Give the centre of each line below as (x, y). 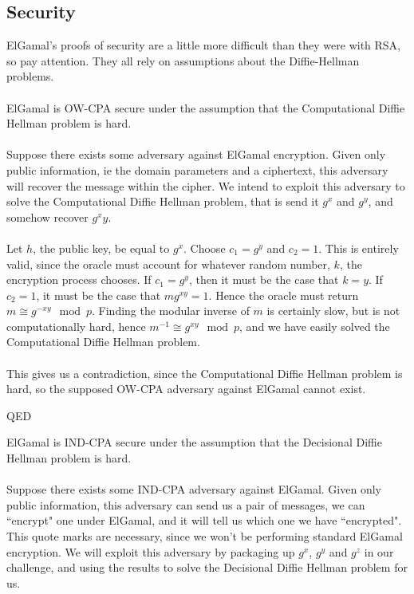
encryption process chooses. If (79, 279)
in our (379, 551)
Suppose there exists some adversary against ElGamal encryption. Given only (196, 154)
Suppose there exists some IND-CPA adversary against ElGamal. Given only (194, 489)
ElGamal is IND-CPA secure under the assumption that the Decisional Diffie (194, 442)
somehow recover (47, 216)
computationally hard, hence (76, 326)
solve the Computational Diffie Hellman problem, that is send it (163, 201)
